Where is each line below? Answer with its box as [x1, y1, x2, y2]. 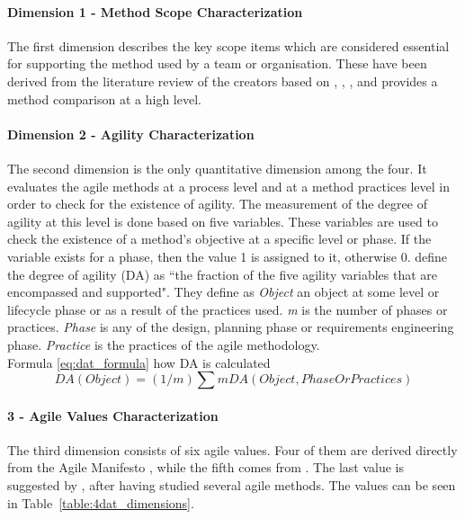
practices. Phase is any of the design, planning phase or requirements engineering [7, 318, 454, 336]
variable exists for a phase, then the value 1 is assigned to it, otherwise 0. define [7, 246, 448, 265]
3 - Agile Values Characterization [7, 406, 219, 425]
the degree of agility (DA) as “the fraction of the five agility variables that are [7, 264, 438, 283]
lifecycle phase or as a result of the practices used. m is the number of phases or [7, 300, 448, 318]
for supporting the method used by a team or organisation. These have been [7, 54, 427, 73]
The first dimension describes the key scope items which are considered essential [7, 36, 450, 55]
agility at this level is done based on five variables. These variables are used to [7, 211, 438, 230]
